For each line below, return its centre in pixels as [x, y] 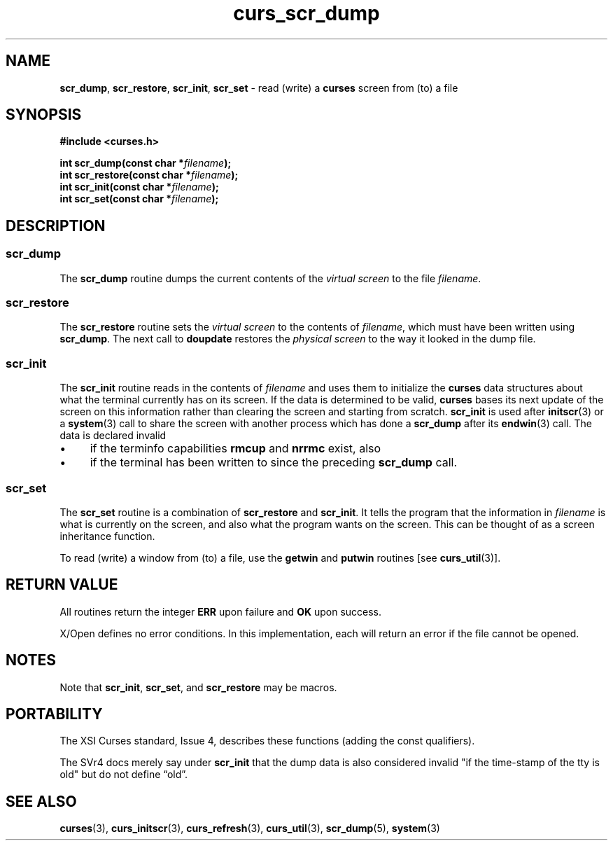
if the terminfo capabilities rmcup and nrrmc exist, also [235, 449]
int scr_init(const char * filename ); [139, 187]
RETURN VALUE [62, 585]
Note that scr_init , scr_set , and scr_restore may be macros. [198, 687]
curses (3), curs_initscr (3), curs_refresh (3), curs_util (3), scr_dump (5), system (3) [250, 828]
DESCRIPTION [56, 226]
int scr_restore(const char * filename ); [149, 175]
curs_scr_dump [306, 13]
